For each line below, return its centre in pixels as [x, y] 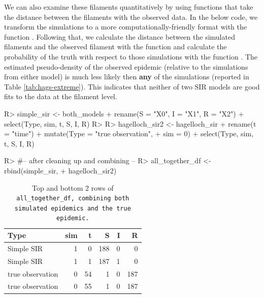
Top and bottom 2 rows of [73, 187]
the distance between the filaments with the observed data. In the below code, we [131, 17]
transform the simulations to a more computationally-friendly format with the [126, 27]
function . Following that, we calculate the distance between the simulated [120, 36]
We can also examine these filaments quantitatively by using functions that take [129, 7]
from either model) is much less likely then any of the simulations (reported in [127, 77]
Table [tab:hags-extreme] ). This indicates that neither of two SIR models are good [132, 86]
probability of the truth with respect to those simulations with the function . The [131, 56]
